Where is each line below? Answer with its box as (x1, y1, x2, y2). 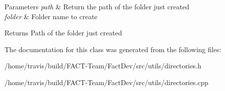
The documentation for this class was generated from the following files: (4, 44, 222, 54)
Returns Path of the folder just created (4, 28, 122, 38)
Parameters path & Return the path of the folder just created (4, 1, 190, 11)
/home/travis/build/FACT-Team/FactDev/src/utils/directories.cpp (4, 77, 209, 87)
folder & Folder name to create (4, 11, 97, 21)
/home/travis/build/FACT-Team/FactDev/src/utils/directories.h (4, 61, 202, 71)
